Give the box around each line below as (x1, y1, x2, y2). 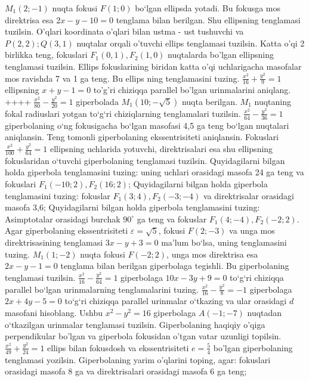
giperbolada (76, 95, 119, 107)
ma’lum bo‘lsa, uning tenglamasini (161, 236, 287, 248)
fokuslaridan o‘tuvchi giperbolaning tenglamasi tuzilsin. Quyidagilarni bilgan (5, 154, 285, 166)
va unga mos (229, 224, 275, 237)
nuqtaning (254, 95, 291, 107)
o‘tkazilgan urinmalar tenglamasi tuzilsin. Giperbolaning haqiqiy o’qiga (5, 318, 265, 330)
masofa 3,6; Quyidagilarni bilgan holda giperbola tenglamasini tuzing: (5, 201, 260, 213)
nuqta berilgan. (181, 95, 237, 107)
